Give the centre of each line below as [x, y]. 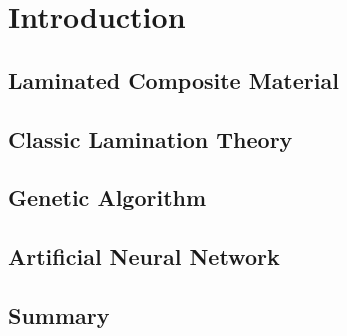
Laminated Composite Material [173, 79]
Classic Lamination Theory [150, 138]
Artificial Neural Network [144, 256]
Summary [59, 314]
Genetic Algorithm [107, 197]
